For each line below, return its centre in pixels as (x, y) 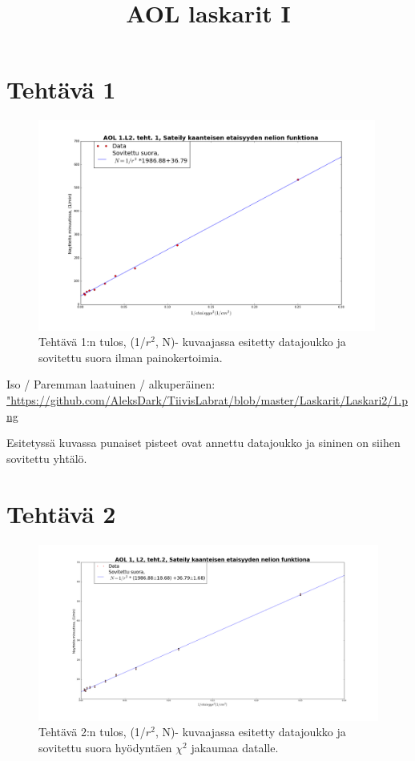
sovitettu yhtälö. (47, 458)
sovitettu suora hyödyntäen (105, 747)
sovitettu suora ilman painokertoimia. (131, 357)
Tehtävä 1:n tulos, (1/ (92, 342)
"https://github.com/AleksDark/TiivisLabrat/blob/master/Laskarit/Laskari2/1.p (207, 400)
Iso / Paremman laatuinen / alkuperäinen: (111, 384)
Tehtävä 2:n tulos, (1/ (92, 732)
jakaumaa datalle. (235, 747)
